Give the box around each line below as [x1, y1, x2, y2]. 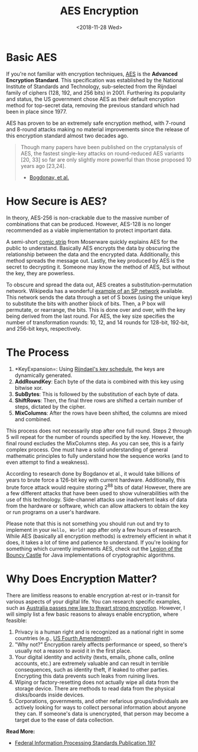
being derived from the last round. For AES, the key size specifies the [6, 312, 175, 319]
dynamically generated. [14, 372, 73, 379]
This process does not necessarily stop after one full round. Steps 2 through [6, 427, 192, 434]
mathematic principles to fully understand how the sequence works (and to [6, 452, 189, 459]
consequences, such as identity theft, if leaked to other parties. [14, 666, 170, 673]
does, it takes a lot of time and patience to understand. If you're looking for [6, 539, 189, 546]
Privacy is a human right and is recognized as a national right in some [14, 628, 184, 635]
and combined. [14, 415, 52, 422]
